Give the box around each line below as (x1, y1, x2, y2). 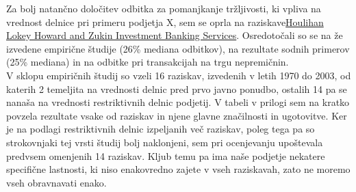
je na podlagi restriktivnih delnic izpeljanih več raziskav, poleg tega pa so (6, 122, 315, 136)
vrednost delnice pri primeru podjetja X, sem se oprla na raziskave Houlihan (6, 14, 324, 29)
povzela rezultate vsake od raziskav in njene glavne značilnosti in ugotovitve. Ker (6, 108, 347, 122)
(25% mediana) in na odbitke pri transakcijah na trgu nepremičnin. (6, 55, 289, 69)
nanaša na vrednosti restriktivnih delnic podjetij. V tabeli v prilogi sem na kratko (6, 95, 350, 109)
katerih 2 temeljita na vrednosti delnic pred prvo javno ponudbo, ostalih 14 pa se (6, 81, 347, 96)
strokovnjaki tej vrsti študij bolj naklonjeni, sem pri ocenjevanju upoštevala (6, 135, 323, 149)
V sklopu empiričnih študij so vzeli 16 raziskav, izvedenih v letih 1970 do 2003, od (6, 68, 351, 82)
